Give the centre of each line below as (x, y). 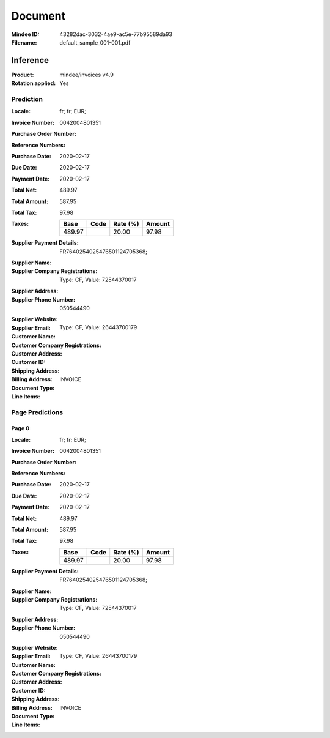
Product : (23, 75)
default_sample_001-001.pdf (95, 42)
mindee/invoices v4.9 (87, 75)
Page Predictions (37, 412)
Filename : (24, 42)
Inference (30, 60)
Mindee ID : (25, 34)
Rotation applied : (34, 83)
